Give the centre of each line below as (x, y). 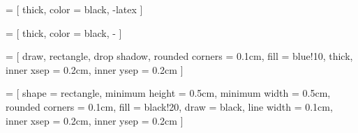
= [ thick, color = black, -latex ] (74, 9)
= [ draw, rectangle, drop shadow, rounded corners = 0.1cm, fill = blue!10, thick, (179, 56)
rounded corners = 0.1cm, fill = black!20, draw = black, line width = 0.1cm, (169, 106)
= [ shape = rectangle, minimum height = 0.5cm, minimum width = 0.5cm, (168, 93)
